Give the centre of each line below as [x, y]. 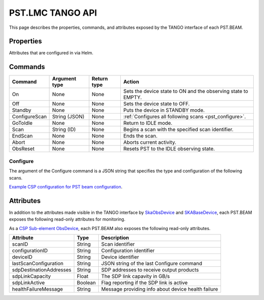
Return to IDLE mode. [148, 123]
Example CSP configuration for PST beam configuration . [66, 186]
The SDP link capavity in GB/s [135, 276]
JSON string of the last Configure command [152, 263]
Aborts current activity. [150, 142]
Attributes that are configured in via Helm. [51, 53]
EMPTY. [132, 97]
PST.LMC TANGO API [53, 13]
